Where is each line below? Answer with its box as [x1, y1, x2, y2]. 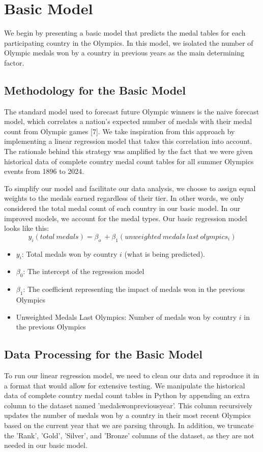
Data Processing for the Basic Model [4, 346, 202, 362]
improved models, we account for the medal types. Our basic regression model [4, 213, 247, 223]
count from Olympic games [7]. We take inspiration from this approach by [4, 126, 235, 136]
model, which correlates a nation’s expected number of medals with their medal [4, 116, 252, 127]
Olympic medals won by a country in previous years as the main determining [4, 47, 245, 58]
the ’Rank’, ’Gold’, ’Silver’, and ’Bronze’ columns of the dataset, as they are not [4, 430, 254, 440]
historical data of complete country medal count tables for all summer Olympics [4, 156, 254, 166]
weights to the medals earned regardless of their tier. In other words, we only [4, 193, 244, 203]
